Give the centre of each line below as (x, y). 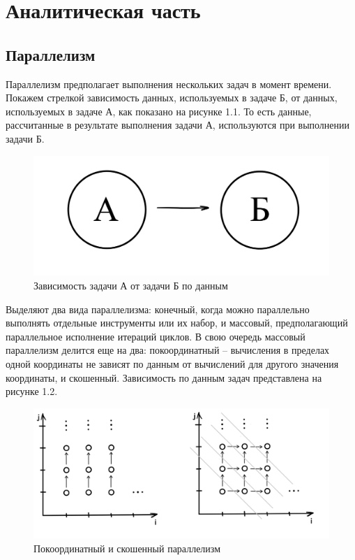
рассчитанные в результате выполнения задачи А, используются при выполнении (178, 125)
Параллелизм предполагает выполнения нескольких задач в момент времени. (169, 84)
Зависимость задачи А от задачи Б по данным (131, 285)
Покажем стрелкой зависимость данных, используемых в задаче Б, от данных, (172, 98)
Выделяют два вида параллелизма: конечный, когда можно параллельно (158, 309)
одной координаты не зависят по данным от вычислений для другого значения (172, 363)
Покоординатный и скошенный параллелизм (127, 548)
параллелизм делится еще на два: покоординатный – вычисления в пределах (168, 350)
